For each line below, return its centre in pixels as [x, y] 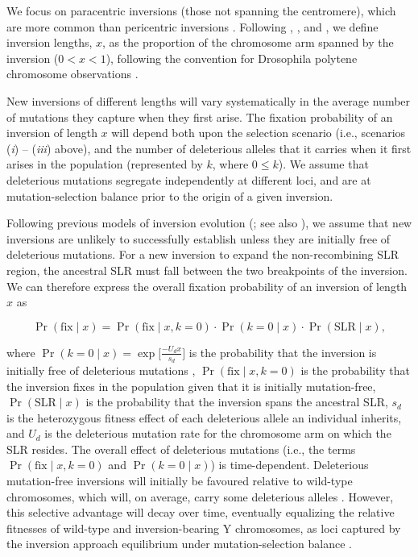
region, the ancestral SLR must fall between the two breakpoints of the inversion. [207, 270]
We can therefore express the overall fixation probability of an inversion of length [207, 286]
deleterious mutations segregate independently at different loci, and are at [189, 179]
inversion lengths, [50, 42]
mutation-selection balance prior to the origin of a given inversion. [170, 195]
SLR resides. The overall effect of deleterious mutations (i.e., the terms [181, 449]
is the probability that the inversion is [283, 352]
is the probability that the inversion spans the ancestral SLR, [237, 402]
